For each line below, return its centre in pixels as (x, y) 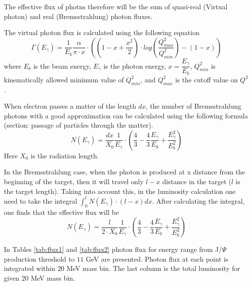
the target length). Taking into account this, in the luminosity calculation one (120, 191)
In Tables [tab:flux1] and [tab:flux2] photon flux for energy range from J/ (113, 249)
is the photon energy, (135, 66)
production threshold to (39, 258)
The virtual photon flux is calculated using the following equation (102, 32)
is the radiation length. (65, 155)
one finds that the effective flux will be (62, 212)
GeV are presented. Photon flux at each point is (157, 258)
